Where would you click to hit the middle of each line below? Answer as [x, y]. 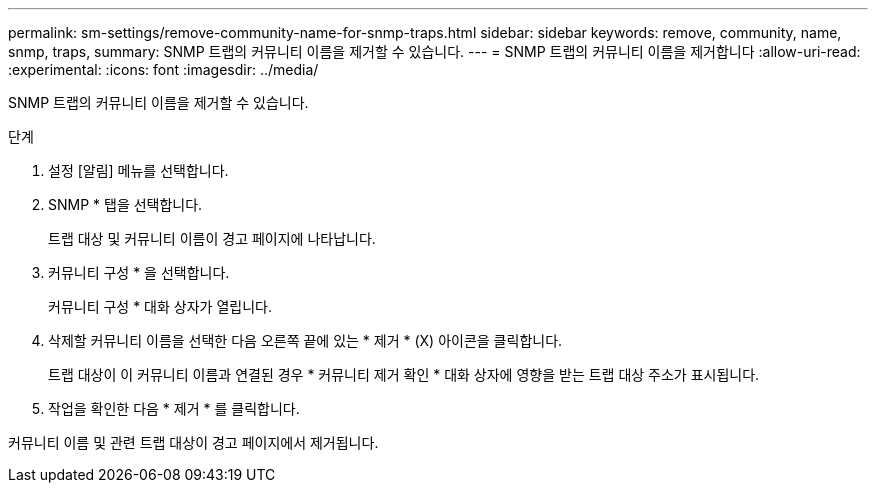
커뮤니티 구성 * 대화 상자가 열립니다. [160, 306]
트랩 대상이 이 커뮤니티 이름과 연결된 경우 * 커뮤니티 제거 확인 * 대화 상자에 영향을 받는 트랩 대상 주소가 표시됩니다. [404, 374]
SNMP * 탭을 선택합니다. [125, 204]
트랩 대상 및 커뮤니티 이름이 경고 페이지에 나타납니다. [212, 238]
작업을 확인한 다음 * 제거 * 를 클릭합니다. [174, 408]
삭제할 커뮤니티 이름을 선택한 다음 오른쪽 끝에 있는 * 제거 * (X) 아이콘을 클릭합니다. [305, 340]
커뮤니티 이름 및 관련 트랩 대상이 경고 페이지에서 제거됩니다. [193, 442]
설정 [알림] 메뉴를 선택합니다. [138, 170]
